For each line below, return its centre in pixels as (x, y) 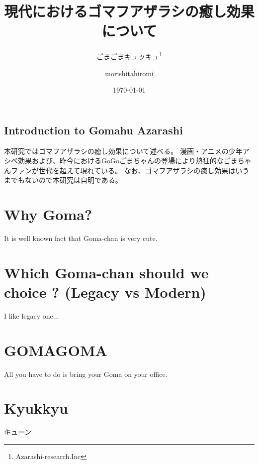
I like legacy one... (32, 315)
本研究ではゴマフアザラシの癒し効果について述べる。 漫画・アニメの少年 (123, 151)
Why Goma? (48, 214)
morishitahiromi (129, 73)
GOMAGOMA (56, 350)
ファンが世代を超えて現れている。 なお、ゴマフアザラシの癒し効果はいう (130, 170)
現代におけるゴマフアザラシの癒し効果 (129, 11)
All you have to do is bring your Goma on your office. (86, 374)
